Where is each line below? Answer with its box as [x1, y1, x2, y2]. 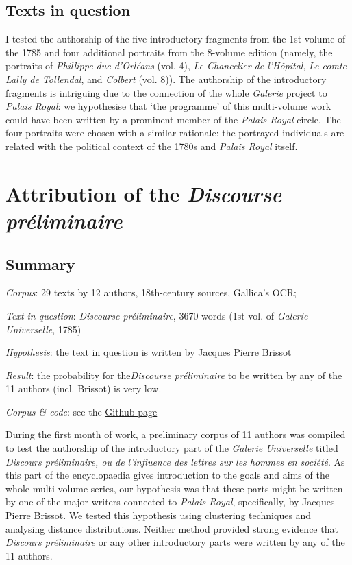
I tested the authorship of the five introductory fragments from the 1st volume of [5, 32, 346, 46]
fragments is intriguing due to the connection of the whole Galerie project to [5, 85, 327, 99]
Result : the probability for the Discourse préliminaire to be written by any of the [5, 368, 342, 382]
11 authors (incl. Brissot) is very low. [5, 381, 162, 396]
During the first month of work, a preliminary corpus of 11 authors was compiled [5, 427, 346, 442]
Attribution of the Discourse [5, 179, 282, 208]
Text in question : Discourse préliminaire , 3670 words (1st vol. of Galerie [5, 308, 308, 322]
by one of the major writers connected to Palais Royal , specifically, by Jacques [5, 494, 335, 509]
